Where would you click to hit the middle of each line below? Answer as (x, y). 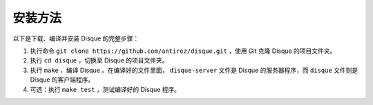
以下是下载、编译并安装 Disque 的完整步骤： (76, 38)
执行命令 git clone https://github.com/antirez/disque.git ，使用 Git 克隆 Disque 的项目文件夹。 (183, 51)
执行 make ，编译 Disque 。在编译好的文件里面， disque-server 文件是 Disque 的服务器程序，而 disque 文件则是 (194, 70)
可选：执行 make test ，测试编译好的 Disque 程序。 (105, 89)
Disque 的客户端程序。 (62, 80)
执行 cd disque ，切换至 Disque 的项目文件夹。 (99, 60)
